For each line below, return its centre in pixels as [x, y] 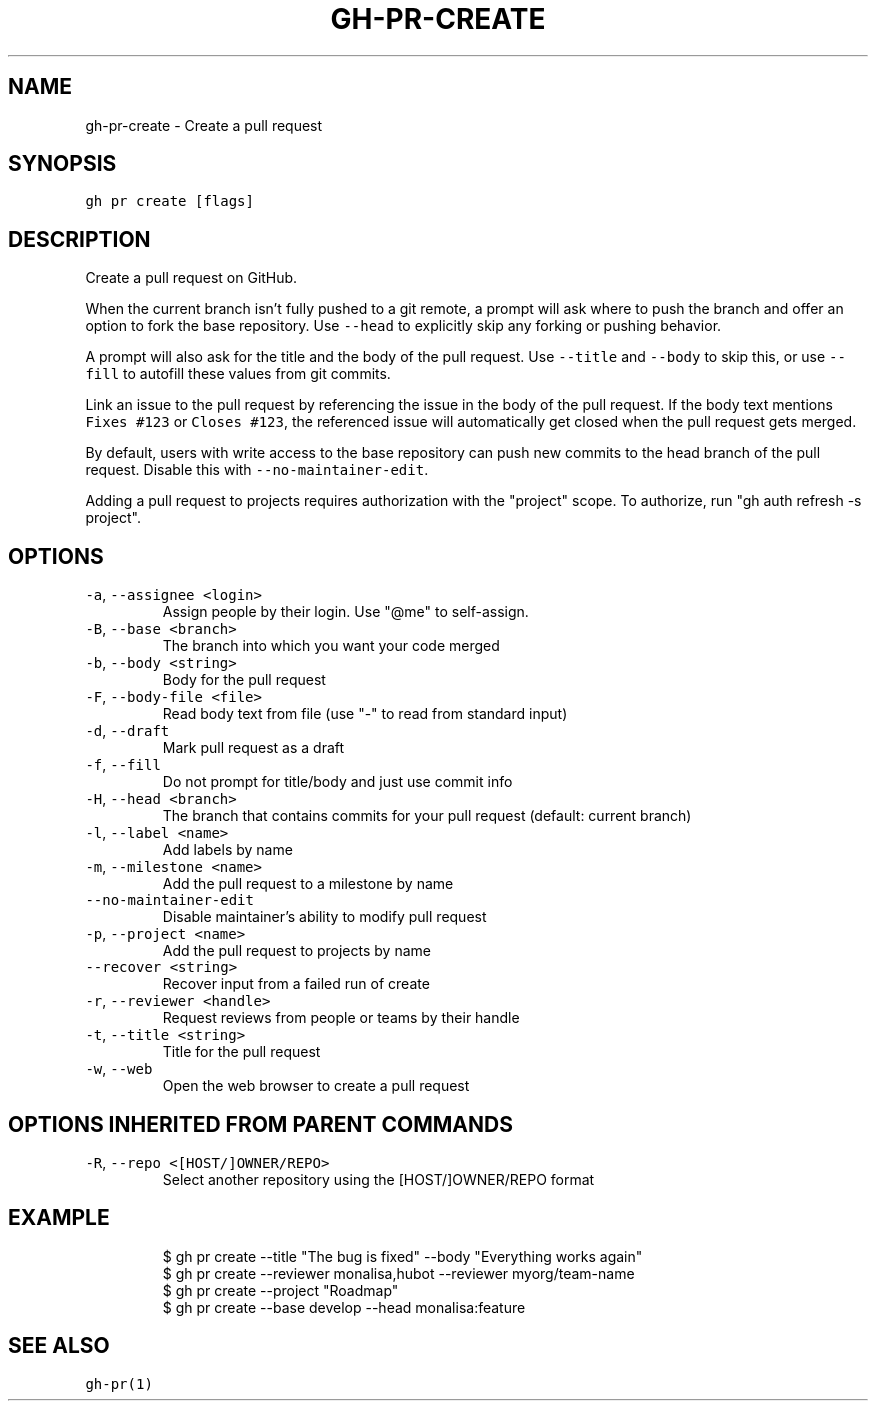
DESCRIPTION [79, 239]
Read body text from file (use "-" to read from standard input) [365, 714]
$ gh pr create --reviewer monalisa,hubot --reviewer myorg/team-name [398, 1273]
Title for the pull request [241, 1052]
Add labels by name [227, 850]
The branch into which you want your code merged [331, 646]
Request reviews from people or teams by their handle [341, 1018]
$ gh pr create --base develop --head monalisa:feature [344, 1307]
